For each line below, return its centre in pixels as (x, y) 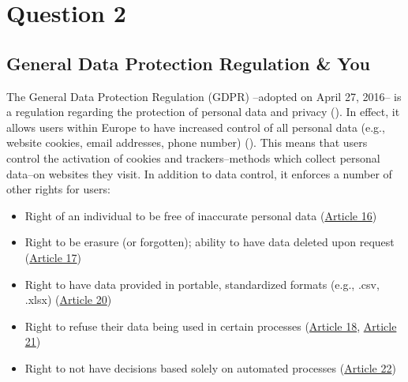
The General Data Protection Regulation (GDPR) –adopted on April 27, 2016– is (204, 96)
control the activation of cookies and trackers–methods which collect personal (193, 157)
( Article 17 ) (53, 257)
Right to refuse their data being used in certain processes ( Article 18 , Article (211, 326)
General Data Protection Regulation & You (189, 63)
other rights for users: (58, 189)
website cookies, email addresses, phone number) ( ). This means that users (187, 142)
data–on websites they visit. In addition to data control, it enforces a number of (199, 173)
